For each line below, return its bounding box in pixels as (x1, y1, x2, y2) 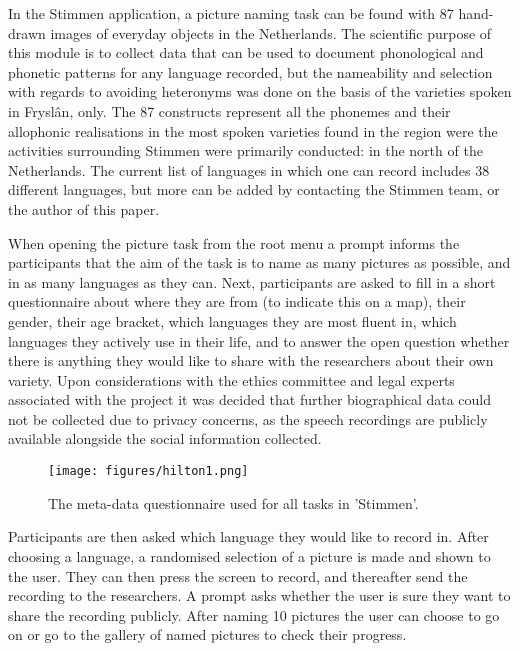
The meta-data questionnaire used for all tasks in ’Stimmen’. (48, 492, 419, 513)
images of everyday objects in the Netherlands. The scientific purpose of (50, 22, 492, 43)
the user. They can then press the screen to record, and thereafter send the (8, 565, 468, 586)
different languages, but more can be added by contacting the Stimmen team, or (8, 179, 500, 200)
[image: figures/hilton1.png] (48, 464, 249, 479)
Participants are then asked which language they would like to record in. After (8, 526, 489, 547)
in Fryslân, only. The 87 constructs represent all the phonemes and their (8, 100, 451, 121)
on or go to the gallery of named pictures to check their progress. (8, 624, 407, 645)
